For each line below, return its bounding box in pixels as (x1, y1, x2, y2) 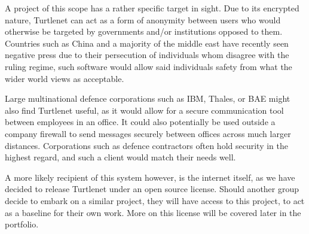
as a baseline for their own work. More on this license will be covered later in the (5, 206, 301, 218)
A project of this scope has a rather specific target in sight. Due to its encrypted (5, 2, 299, 14)
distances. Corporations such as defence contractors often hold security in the (5, 139, 288, 151)
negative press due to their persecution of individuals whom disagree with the (5, 48, 289, 61)
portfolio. (5, 218, 39, 230)
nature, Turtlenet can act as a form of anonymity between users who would (5, 13, 281, 26)
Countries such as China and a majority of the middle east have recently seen (5, 37, 289, 49)
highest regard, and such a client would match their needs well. (5, 151, 236, 163)
